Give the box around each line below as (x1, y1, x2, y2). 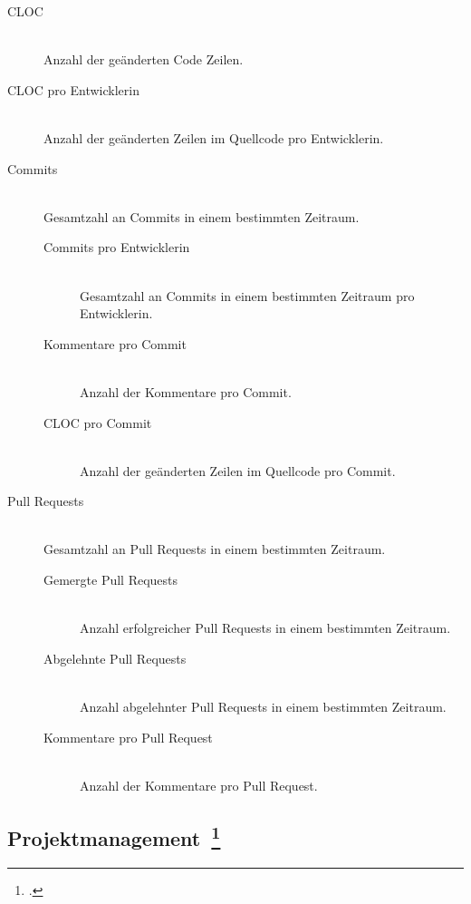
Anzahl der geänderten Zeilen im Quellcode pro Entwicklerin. (43, 128, 384, 147)
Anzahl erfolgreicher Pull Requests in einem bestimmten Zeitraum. (80, 618, 451, 637)
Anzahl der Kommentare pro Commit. (80, 382, 292, 401)
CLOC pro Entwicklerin (7, 80, 139, 99)
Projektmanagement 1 (7, 820, 221, 851)
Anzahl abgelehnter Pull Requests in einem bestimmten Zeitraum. (80, 697, 447, 716)
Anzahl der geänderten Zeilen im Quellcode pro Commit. (80, 461, 396, 480)
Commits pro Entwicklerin (43, 238, 190, 257)
